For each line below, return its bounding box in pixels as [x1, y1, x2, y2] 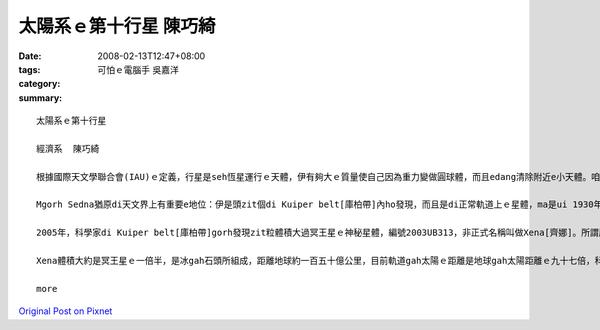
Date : [18, 50, 42, 62]
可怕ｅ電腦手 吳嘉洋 [97, 63, 179, 75]
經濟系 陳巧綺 [36, 143, 100, 154]
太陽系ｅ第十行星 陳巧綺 [18, 15, 216, 37]
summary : [18, 91, 63, 104]
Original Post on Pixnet [18, 305, 113, 317]
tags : [18, 63, 41, 75]
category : [18, 78, 61, 90]
